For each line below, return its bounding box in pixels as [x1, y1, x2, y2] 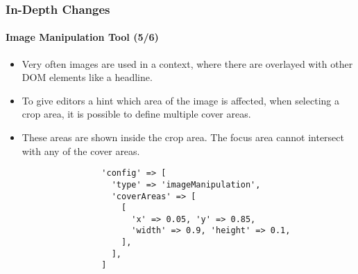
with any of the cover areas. [22, 143, 140, 158]
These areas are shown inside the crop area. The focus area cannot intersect [22, 130, 344, 145]
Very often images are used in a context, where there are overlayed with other [22, 56, 353, 71]
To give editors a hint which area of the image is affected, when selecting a [22, 93, 339, 107]
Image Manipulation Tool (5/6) [6, 30, 159, 44]
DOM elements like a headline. [22, 70, 153, 84]
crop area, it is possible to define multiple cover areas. [22, 107, 251, 121]
